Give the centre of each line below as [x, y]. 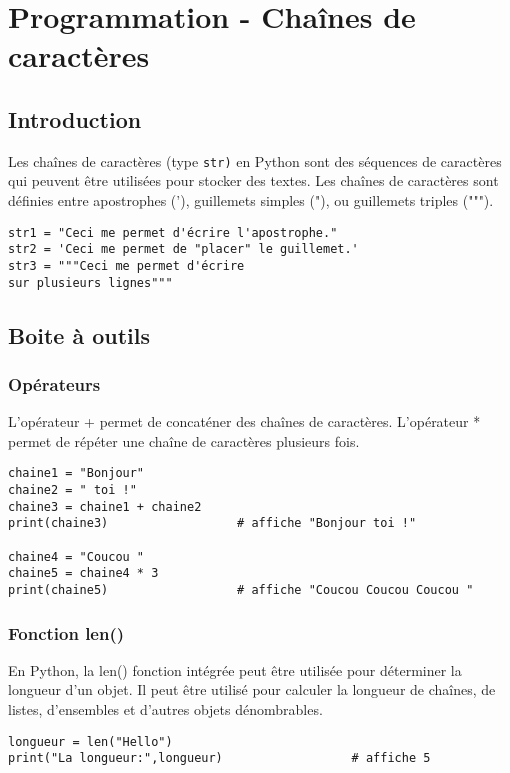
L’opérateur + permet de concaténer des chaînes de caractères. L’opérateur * [244, 421]
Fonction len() [66, 632]
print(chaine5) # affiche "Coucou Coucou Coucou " [241, 590]
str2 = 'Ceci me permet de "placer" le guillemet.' [183, 249]
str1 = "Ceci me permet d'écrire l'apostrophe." [173, 232]
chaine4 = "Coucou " [76, 556]
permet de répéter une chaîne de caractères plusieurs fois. [184, 440]
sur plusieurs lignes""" [90, 282]
